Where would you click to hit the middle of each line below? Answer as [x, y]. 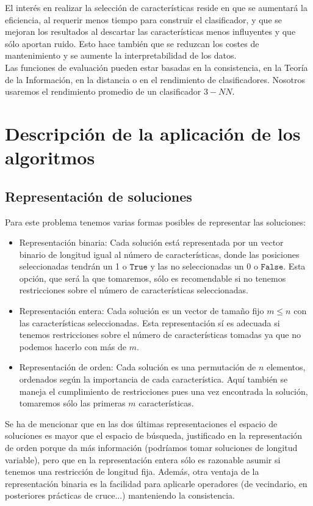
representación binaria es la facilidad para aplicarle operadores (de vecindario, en [156, 483]
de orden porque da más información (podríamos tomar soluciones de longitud [151, 448]
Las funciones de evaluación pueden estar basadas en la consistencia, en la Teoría [156, 67]
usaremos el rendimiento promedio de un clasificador [103, 91]
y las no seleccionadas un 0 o [204, 266]
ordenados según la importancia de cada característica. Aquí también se [153, 379]
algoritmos [50, 157]
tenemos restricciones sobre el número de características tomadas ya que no [160, 335]
